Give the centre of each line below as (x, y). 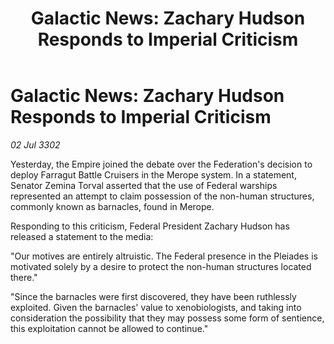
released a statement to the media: (82, 236)
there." (24, 277)
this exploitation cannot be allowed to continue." (109, 328)
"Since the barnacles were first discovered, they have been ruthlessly (153, 296)
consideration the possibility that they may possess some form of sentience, (167, 318)
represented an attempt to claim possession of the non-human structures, (162, 196)
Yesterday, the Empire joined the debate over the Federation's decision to (161, 164)
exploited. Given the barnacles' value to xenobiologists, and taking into (156, 307)
